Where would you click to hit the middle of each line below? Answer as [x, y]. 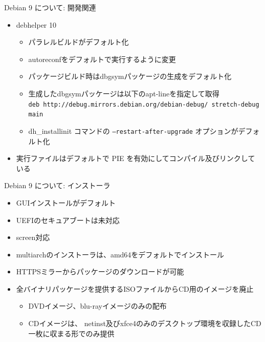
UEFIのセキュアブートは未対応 [68, 220]
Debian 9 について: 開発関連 [50, 7]
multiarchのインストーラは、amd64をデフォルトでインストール [120, 254]
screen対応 [33, 237]
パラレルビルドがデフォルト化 [79, 42]
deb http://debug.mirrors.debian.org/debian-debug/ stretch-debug [144, 104]
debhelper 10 [36, 24]
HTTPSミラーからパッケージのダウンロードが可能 [100, 271]
